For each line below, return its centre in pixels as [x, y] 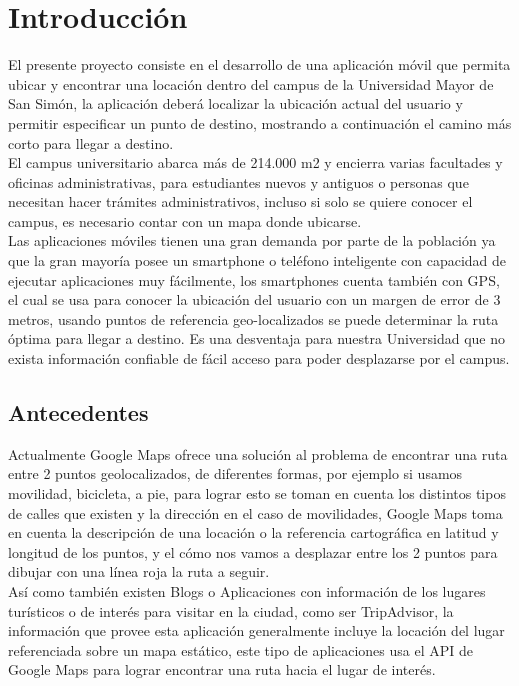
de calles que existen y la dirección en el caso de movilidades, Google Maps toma [255, 512]
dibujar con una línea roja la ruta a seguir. [139, 571]
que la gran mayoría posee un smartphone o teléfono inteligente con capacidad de [257, 260]
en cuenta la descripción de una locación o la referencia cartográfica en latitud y [253, 532]
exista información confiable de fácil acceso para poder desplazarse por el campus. [259, 358]
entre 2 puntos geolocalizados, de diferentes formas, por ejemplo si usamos [235, 473]
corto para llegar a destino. [91, 142]
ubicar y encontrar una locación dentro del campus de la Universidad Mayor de [251, 83]
